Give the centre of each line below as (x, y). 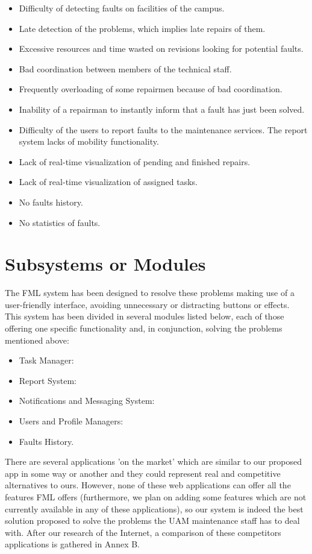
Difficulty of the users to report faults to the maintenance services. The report (163, 129)
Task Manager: (46, 360)
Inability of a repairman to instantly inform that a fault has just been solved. (162, 109)
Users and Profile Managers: (71, 421)
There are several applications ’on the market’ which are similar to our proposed (153, 461)
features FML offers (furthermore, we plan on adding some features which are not (156, 496)
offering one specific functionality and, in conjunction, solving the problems (144, 328)
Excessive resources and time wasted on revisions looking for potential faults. (161, 49)
